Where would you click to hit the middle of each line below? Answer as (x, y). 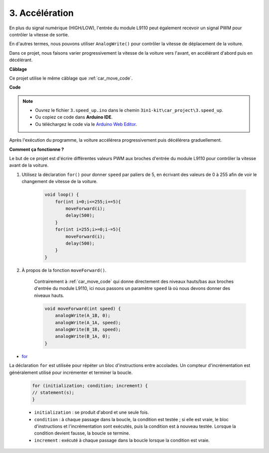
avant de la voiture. (29, 165)
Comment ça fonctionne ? (37, 149)
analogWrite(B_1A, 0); (83, 336)
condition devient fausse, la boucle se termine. (82, 433)
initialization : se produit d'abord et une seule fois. (91, 412)
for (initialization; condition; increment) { (90, 386)
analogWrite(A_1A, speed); (88, 322)
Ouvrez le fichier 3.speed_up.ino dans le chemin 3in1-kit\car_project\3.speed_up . (129, 110)
